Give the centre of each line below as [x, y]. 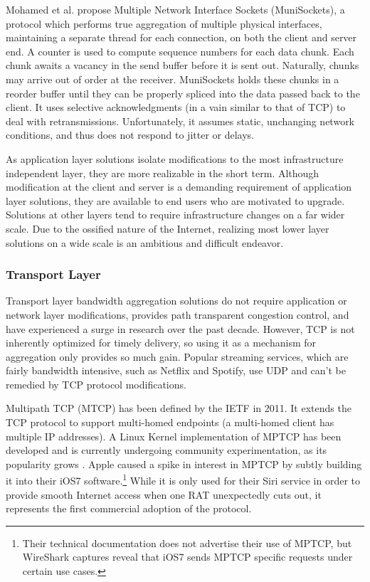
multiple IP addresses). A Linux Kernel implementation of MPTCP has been [174, 436]
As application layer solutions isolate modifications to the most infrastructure [175, 158]
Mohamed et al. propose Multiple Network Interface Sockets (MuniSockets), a [175, 9]
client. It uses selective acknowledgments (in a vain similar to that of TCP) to [176, 107]
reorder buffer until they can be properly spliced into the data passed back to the [183, 93]
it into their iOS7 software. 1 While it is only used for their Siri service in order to [183, 480]
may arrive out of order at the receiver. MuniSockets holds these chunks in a [173, 79]
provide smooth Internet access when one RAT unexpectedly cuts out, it [164, 494]
